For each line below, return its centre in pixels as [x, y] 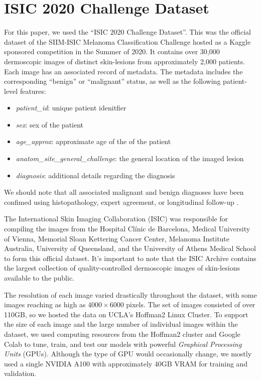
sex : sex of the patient [50, 124]
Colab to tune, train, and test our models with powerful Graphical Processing [123, 344]
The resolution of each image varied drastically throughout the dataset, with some [130, 294]
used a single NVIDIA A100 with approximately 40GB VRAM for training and [126, 363]
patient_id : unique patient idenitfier [71, 108]
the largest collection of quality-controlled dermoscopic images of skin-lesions [122, 268]
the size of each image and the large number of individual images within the [121, 324]
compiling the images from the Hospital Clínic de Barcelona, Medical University [127, 229]
